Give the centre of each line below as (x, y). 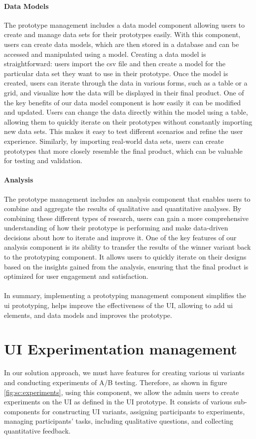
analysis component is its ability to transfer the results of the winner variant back (128, 247)
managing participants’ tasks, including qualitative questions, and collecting (119, 421)
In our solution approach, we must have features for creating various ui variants (124, 373)
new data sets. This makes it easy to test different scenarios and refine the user (124, 131)
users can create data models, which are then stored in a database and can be (122, 44)
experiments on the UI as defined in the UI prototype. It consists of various (118, 402)
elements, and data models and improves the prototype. (88, 315)
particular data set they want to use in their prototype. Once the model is (116, 73)
